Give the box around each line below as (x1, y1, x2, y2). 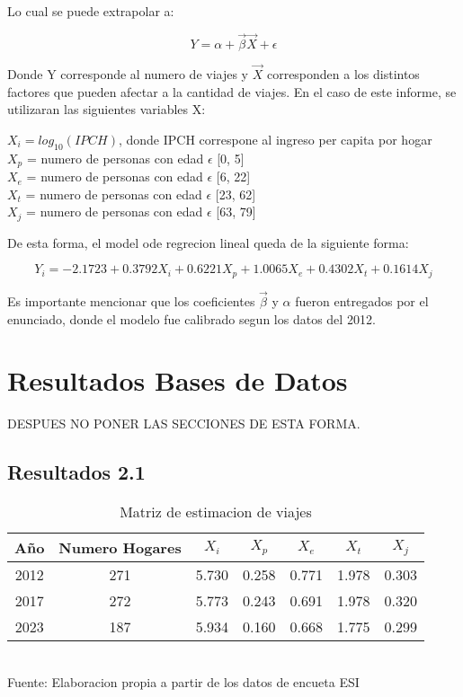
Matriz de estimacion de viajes (120, 501, 312, 523)
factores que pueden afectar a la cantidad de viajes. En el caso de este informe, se (7, 82, 457, 101)
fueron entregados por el (295, 291, 429, 310)
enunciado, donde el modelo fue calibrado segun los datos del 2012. (7, 309, 376, 328)
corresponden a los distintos (266, 65, 420, 84)
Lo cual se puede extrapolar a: (7, 2, 174, 20)
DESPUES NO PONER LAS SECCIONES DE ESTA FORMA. (7, 414, 361, 433)
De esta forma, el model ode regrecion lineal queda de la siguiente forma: (7, 233, 409, 251)
